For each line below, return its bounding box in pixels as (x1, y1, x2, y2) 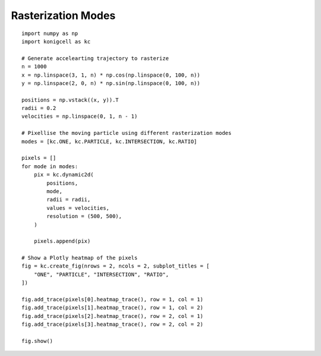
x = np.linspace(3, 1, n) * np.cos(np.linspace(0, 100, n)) (21, 71, 200, 78)
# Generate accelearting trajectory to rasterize (21, 55, 169, 62)
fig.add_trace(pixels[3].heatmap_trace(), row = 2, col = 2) (21, 321, 203, 328)
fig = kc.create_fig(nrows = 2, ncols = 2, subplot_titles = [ (21, 263, 210, 270)
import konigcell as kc (21, 38, 91, 45)
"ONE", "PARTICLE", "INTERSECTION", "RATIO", (33, 271, 169, 278)
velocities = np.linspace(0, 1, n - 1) (21, 113, 138, 120)
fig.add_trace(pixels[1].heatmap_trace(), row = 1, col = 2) (21, 304, 203, 311)
